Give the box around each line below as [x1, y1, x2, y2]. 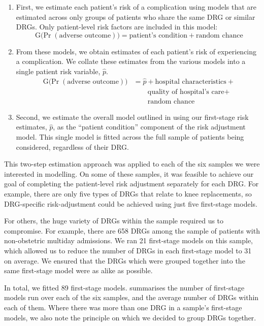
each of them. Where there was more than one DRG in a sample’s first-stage [4, 302, 242, 312]
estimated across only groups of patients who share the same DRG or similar [16, 11, 255, 22]
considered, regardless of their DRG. [16, 141, 129, 152]
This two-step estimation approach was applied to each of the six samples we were [4, 158, 260, 169]
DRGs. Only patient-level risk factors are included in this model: [16, 21, 218, 32]
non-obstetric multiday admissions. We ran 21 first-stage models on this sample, [4, 235, 253, 246]
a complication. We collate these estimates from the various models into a [16, 56, 246, 67]
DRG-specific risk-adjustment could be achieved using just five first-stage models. [4, 198, 257, 209]
